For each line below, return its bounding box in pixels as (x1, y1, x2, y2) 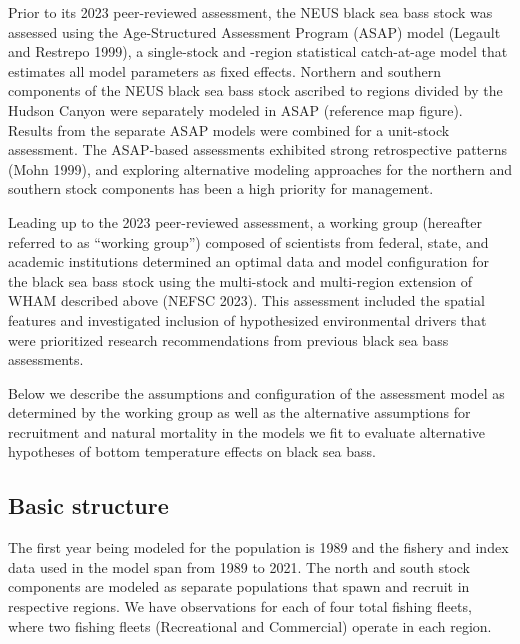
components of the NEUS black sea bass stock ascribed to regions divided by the (8, 80, 503, 101)
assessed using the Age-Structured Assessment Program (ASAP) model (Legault (8, 21, 501, 42)
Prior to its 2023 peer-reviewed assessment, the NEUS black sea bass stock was (8, 2, 493, 22)
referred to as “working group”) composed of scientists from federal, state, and (8, 231, 489, 252)
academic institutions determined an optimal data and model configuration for (8, 251, 489, 272)
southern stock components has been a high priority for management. (8, 178, 434, 199)
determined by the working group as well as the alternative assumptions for (8, 402, 471, 423)
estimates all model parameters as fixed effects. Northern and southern (8, 60, 442, 81)
